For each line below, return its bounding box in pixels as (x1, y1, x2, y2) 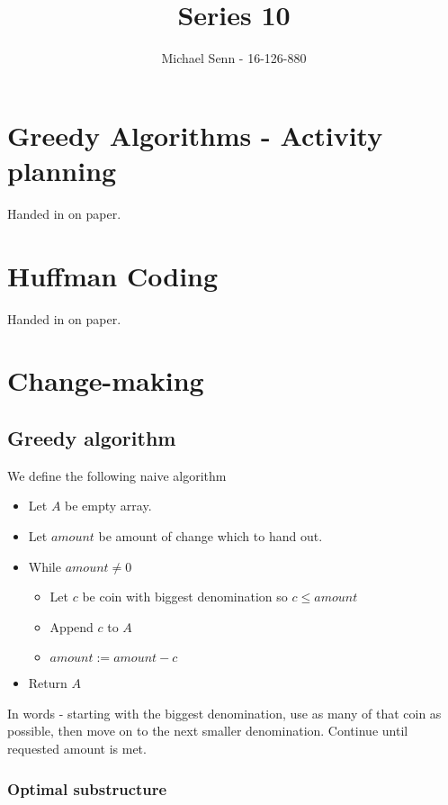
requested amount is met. (7, 739, 147, 758)
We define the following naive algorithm (7, 466, 227, 484)
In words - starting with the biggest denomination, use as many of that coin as (7, 703, 442, 722)
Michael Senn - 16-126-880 (161, 49, 307, 68)
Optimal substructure (7, 777, 167, 800)
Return (28, 674, 67, 692)
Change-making (7, 362, 204, 399)
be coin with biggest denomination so (82, 587, 288, 606)
